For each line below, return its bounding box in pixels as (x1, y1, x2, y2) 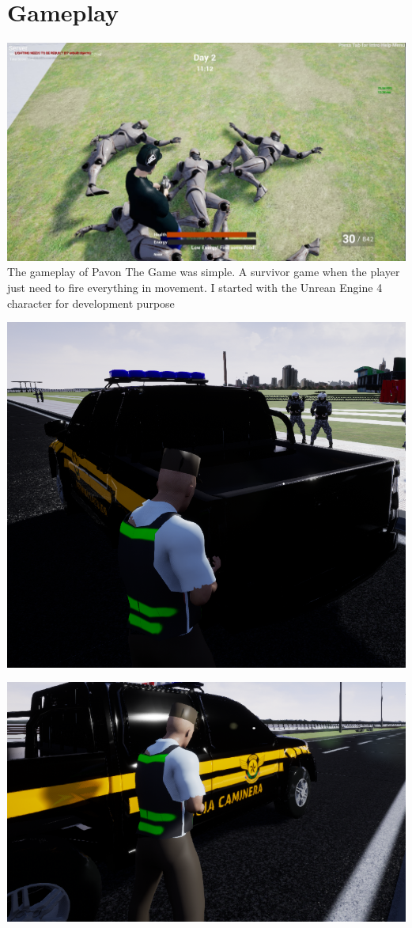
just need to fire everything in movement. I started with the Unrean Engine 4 (7, 278, 383, 295)
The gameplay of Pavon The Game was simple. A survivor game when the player (7, 263, 400, 280)
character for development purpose (7, 294, 175, 311)
